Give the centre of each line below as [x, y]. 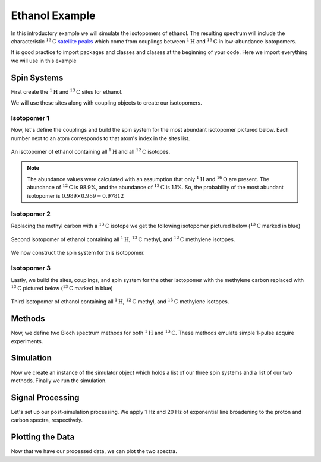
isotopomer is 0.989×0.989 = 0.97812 [75, 195]
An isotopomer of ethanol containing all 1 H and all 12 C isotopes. [91, 151]
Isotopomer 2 [31, 214]
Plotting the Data [43, 437]
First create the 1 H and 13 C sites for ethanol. [67, 91]
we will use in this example [44, 61]
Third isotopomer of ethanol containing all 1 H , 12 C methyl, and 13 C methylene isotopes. [120, 301]
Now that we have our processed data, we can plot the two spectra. [94, 451]
